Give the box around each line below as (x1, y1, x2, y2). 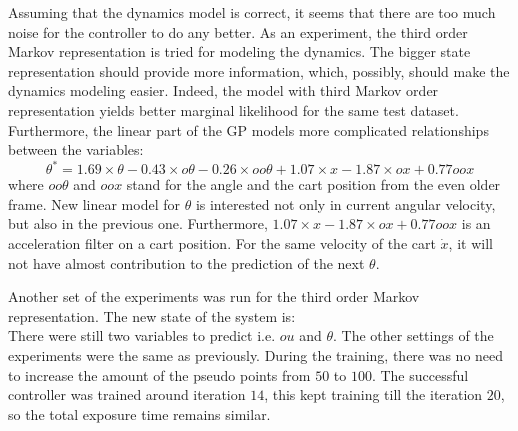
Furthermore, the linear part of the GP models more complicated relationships (8, 119, 489, 140)
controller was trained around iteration (8, 384, 246, 405)
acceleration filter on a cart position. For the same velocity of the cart (8, 233, 436, 254)
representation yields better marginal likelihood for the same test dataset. (8, 99, 459, 120)
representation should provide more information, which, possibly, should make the (8, 60, 510, 81)
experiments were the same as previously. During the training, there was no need (8, 345, 504, 365)
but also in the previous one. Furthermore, (8, 213, 268, 234)
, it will (448, 233, 493, 254)
